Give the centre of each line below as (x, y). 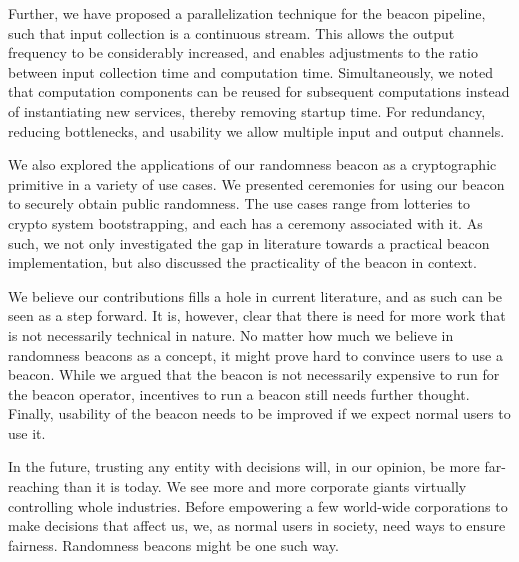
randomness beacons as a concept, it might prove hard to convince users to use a (255, 354)
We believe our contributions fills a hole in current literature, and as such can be (255, 295)
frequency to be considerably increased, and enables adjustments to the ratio (243, 52)
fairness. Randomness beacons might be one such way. (173, 544)
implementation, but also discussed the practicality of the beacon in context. (242, 262)
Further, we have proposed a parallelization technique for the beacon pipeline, (247, 13)
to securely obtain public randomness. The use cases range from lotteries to (239, 203)
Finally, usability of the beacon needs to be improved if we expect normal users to (259, 413)
